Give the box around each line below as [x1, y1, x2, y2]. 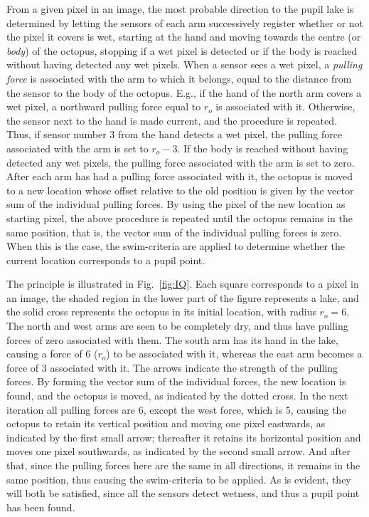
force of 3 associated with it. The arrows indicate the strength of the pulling [6, 360, 338, 375]
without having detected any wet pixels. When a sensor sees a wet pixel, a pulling [6, 57, 363, 72]
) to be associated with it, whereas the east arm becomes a [106, 346, 363, 361]
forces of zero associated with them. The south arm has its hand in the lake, [6, 332, 338, 347]
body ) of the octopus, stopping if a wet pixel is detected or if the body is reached [6, 43, 358, 58]
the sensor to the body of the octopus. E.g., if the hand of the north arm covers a [6, 85, 362, 100]
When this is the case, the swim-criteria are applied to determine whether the [6, 239, 346, 254]
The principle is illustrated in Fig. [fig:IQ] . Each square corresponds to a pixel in [6, 276, 359, 291]
